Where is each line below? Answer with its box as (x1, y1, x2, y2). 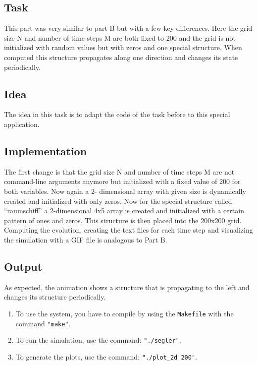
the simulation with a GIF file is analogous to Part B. (4, 234, 167, 244)
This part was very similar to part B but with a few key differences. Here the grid (4, 23, 253, 33)
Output (4, 258, 43, 274)
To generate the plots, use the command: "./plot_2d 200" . (15, 351, 197, 362)
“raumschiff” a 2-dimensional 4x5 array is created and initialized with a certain (4, 205, 244, 216)
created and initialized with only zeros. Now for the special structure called (4, 195, 232, 206)
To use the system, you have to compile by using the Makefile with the (15, 308, 234, 318)
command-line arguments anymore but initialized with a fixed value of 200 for (4, 176, 241, 186)
